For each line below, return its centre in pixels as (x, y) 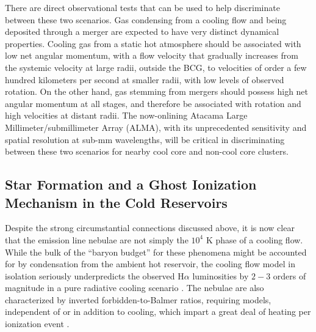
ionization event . (37, 324)
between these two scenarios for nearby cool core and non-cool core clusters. (147, 151)
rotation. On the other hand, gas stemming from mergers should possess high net (157, 91)
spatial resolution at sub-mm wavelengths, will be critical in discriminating (145, 139)
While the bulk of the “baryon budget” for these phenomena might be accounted (156, 252)
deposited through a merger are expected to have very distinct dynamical (142, 31)
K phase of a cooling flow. (254, 239)
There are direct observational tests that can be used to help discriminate (142, 7)
